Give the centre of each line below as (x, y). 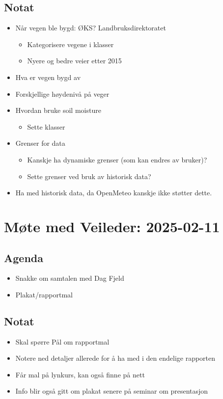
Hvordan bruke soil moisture (58, 110)
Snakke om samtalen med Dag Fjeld (70, 278)
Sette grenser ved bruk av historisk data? (89, 176)
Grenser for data (40, 143)
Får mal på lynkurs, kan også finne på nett (80, 374)
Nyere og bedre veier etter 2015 (74, 61)
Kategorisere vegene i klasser (70, 44)
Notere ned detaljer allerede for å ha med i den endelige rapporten (115, 358)
